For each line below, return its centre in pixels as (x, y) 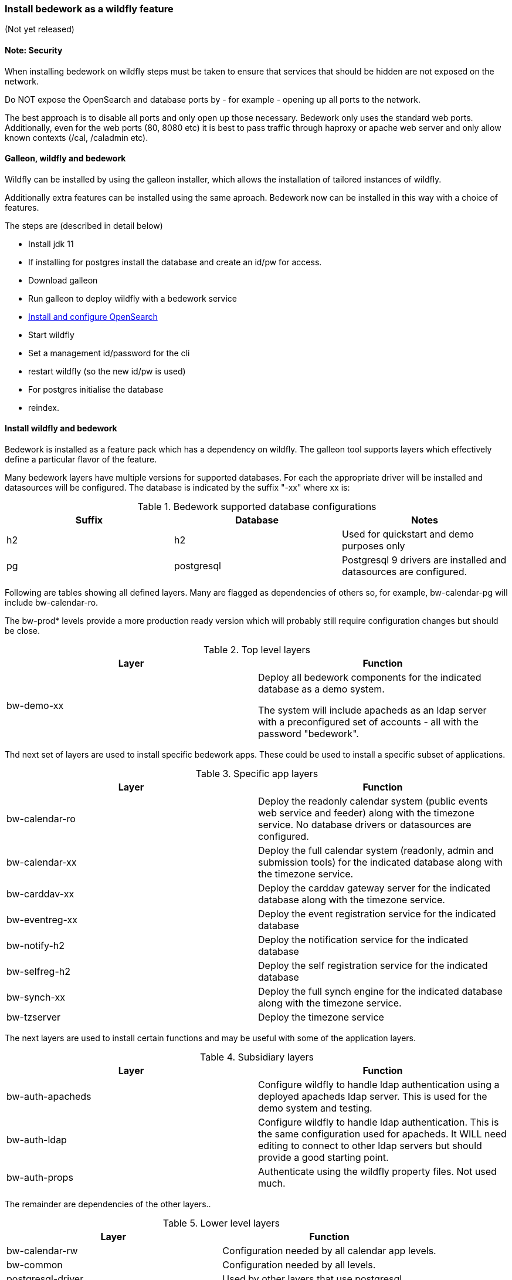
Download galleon (63, 280)
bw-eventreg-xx (42, 920)
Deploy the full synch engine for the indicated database (381, 992)
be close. (23, 631)
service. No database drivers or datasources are (365, 825)
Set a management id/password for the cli (109, 353)
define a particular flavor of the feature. (81, 460)
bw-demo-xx (35, 706)
